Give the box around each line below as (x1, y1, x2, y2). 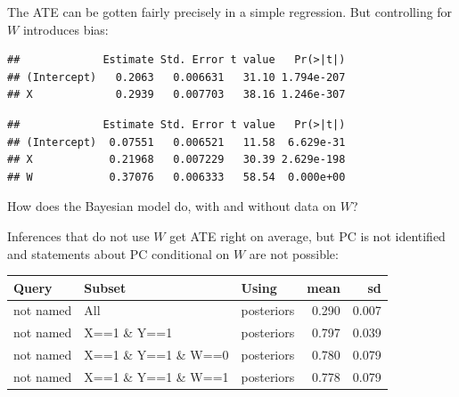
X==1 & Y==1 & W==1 (84, 368, 229, 385)
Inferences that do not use (7, 226, 150, 245)
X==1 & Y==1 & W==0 (84, 345, 229, 364)
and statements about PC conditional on (7, 244, 230, 263)
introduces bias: (22, 20, 109, 38)
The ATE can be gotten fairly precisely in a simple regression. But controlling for (7, 3, 453, 20)
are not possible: (249, 244, 339, 263)
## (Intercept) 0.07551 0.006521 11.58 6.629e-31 (7, 135, 346, 149)
